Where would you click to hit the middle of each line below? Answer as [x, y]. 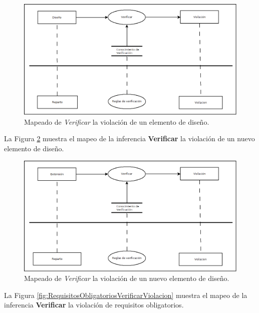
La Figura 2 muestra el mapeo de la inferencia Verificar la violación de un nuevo [129, 138]
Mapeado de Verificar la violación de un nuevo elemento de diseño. [127, 278]
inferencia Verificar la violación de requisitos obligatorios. [94, 305]
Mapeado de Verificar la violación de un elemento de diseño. [117, 121]
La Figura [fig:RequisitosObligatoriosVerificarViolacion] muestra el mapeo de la [126, 295]
